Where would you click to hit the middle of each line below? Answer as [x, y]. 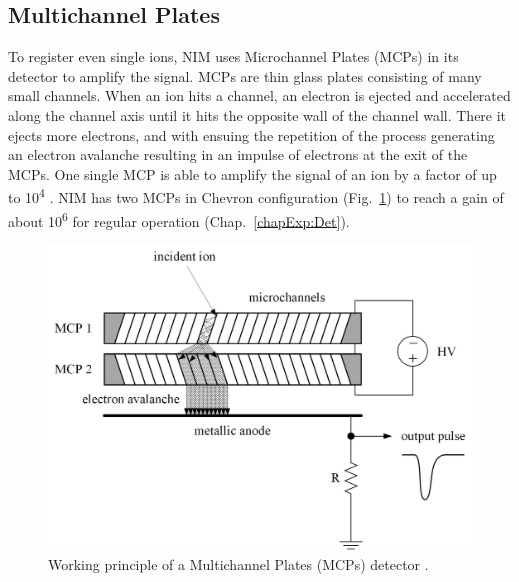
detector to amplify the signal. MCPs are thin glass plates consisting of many [245, 75]
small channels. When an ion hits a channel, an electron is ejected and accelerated [259, 95]
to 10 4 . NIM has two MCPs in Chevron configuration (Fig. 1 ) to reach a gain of [256, 196]
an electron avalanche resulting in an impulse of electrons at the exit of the [238, 154]
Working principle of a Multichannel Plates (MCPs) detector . [238, 563]
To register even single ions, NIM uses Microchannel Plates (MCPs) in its [233, 56]
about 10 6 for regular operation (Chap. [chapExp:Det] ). [179, 219]
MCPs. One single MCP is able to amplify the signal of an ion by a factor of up [252, 173]
